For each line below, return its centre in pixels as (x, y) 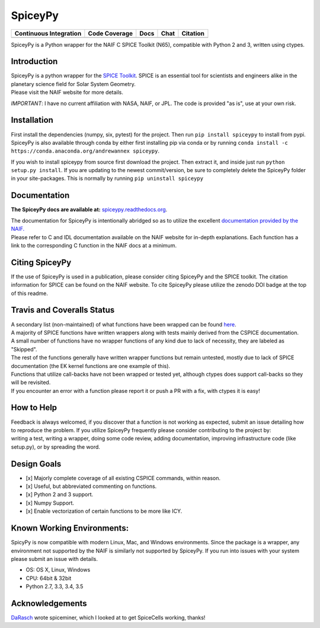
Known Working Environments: (70, 528)
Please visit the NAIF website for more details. (67, 93)
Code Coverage (111, 33)
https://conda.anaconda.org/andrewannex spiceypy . (85, 151)
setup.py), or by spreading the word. (56, 447)
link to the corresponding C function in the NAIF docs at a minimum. (94, 245)
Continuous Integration (48, 33)
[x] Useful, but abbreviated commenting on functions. (91, 486)
